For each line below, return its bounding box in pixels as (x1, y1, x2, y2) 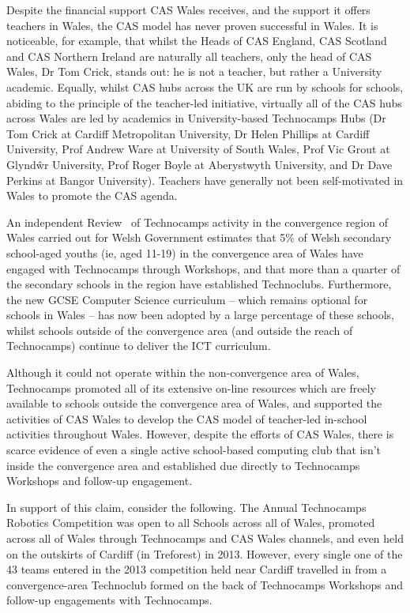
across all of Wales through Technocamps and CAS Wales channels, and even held (6, 530, 404, 546)
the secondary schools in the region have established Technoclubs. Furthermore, (6, 276, 392, 292)
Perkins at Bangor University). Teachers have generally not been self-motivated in (6, 171, 404, 188)
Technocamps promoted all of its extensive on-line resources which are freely (6, 379, 376, 396)
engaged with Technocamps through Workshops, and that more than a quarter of (6, 260, 401, 276)
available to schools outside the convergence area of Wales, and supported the (6, 395, 382, 412)
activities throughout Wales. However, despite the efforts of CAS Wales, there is (6, 426, 394, 442)
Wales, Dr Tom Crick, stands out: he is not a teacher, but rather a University (6, 63, 382, 80)
